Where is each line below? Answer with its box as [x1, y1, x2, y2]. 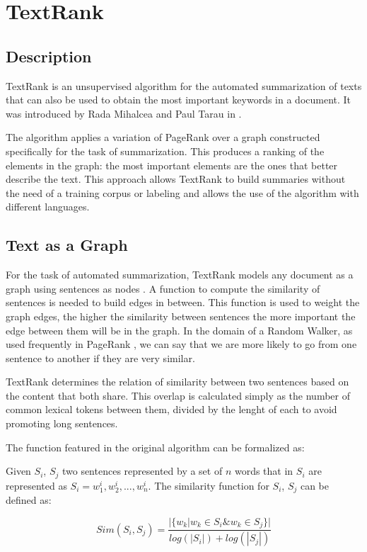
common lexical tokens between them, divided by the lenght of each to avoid [6, 402, 337, 417]
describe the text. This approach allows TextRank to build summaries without [6, 171, 346, 186]
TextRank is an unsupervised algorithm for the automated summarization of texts [6, 78, 362, 93]
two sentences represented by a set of [62, 463, 223, 478]
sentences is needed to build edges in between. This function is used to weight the [6, 295, 360, 310]
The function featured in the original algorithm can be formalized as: [6, 439, 305, 454]
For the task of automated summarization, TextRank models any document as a [6, 267, 354, 282]
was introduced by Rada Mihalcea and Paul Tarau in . [6, 106, 242, 120]
